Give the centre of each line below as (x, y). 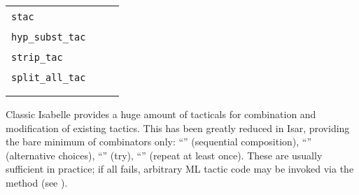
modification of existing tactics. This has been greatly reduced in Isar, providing (178, 128)
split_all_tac (49, 78)
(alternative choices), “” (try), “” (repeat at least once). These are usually (164, 155)
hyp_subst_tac (49, 37)
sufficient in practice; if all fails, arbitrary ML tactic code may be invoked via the (180, 169)
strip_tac (37, 57)
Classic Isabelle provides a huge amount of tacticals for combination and (161, 114)
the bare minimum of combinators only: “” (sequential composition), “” (159, 142)
